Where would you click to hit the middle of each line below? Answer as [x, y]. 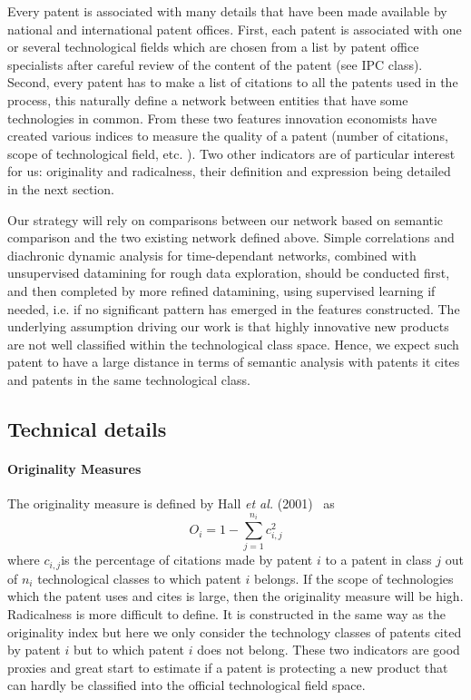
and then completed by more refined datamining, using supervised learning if [221, 290]
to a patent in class [378, 560]
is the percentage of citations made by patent [187, 560]
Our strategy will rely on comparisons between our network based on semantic [226, 219]
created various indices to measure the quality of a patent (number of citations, [228, 136]
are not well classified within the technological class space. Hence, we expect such [233, 344]
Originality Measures [74, 468]
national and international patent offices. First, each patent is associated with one [235, 29]
